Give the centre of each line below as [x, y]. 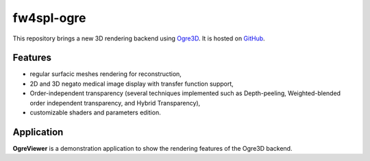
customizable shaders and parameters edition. [95, 112]
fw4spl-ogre [49, 18]
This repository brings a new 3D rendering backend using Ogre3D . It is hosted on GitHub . [139, 38]
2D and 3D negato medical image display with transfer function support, [132, 84]
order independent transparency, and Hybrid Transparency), [115, 103]
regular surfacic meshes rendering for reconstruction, [106, 74]
